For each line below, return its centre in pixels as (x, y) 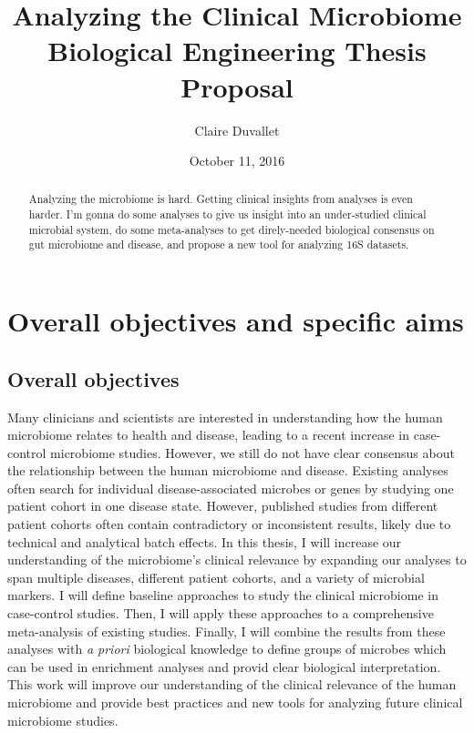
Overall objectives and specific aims (236, 321)
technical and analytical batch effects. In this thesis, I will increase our (205, 541)
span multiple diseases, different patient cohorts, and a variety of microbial (216, 577)
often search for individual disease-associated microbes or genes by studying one (231, 488)
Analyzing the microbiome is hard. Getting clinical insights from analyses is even (221, 199)
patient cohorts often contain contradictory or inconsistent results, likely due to (229, 524)
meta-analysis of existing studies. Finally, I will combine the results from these (227, 631)
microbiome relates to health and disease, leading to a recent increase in (209, 435)
